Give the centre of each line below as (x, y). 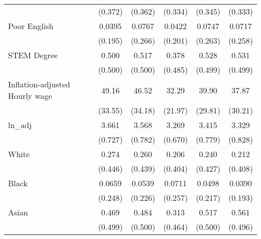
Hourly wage (30, 96)
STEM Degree (33, 55)
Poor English (31, 26)
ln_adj (20, 125)
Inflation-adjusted (39, 84)
